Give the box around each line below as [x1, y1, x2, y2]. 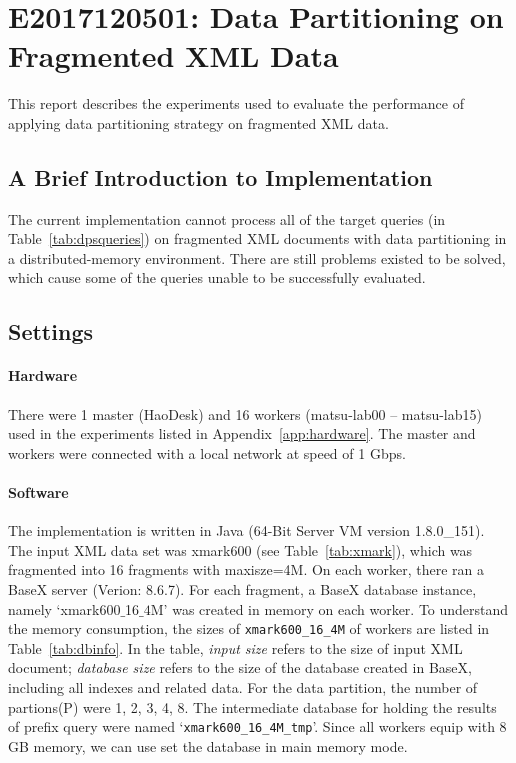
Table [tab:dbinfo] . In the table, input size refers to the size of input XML [8, 637, 463, 658]
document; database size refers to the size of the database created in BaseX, [8, 657, 472, 678]
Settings [8, 316, 93, 347]
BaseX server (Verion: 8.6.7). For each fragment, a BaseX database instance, [8, 579, 477, 600]
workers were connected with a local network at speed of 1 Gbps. [8, 442, 406, 463]
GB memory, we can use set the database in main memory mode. [8, 735, 408, 756]
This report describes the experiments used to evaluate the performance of [8, 93, 464, 114]
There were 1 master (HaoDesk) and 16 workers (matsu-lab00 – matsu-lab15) [8, 403, 482, 424]
